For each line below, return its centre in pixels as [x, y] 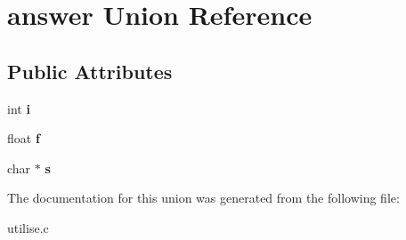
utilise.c [28, 227]
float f [24, 138]
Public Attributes [90, 71]
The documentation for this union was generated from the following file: [203, 198]
